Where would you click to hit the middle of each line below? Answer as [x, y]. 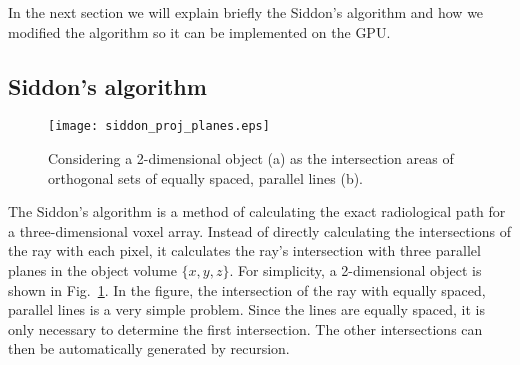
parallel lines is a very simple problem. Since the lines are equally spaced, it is [246, 309]
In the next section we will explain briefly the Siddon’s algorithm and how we [246, 12]
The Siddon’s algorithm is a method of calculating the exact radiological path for [257, 211]
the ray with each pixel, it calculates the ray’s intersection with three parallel [244, 250]
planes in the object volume [92, 270]
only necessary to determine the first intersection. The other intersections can [245, 328]
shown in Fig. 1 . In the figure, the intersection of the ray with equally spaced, [247, 289]
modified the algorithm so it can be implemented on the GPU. [199, 31]
